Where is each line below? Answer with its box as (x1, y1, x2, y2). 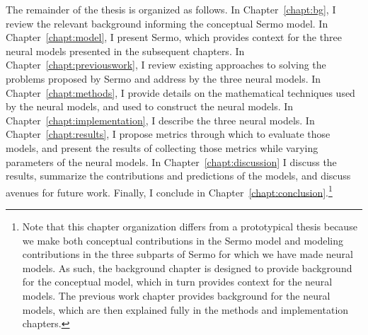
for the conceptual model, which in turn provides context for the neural (22, 274, 333, 289)
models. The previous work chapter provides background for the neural (22, 288, 330, 302)
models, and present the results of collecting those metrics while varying (6, 140, 318, 155)
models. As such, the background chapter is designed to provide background (22, 260, 352, 275)
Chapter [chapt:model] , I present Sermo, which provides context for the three (6, 30, 342, 45)
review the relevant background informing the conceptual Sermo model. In (6, 16, 328, 30)
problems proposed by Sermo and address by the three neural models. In (6, 71, 321, 86)
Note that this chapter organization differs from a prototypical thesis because (22, 218, 357, 233)
